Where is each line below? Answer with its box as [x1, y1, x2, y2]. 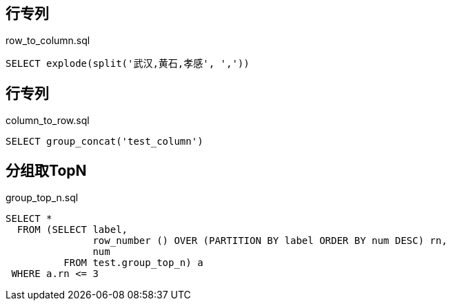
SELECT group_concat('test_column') [6, 136, 203, 147]
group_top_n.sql [6, 192, 79, 204]
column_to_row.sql [6, 114, 90, 127]
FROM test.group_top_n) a [63, 257, 203, 269]
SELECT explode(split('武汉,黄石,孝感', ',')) [6, 58, 250, 70]
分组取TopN [6, 161, 87, 179]
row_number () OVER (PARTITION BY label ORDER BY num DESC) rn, [92, 235, 448, 247]
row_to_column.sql [6, 34, 90, 47]
